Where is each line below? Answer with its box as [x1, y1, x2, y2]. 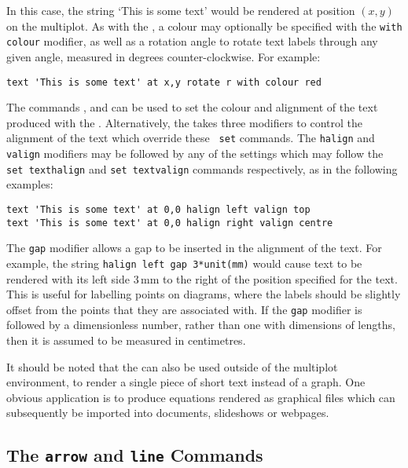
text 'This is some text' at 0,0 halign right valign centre [6, 217, 333, 229]
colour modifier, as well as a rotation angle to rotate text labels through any [6, 33, 378, 49]
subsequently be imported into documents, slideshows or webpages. [6, 404, 329, 421]
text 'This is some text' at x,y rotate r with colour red [6, 76, 322, 88]
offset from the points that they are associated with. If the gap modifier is [6, 301, 362, 317]
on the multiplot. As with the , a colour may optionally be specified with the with [6, 17, 402, 34]
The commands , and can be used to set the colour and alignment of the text [6, 99, 378, 115]
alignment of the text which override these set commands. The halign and [6, 130, 375, 146]
